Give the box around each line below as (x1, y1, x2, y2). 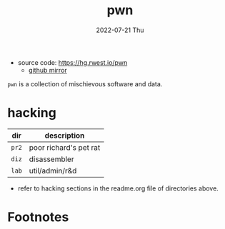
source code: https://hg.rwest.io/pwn (17, 58, 128, 66)
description (44, 131, 85, 141)
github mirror (28, 66, 68, 74)
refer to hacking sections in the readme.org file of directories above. (17, 184, 219, 193)
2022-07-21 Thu (96, 26, 144, 34)
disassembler (29, 154, 74, 164)
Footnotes (7, 209, 69, 225)
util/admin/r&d (29, 166, 77, 175)
